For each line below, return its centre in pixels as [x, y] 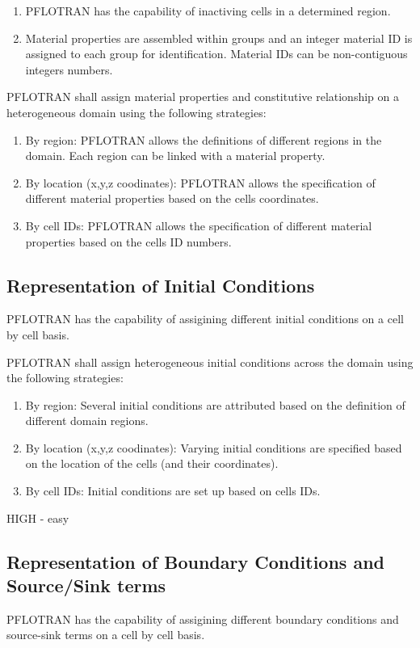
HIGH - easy [38, 518]
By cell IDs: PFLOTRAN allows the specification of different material [199, 225]
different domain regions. [87, 421]
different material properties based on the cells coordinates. [172, 198]
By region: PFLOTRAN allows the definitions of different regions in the [204, 139]
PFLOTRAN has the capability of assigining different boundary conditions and [203, 619]
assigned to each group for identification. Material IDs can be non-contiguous [216, 54]
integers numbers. [69, 69]
